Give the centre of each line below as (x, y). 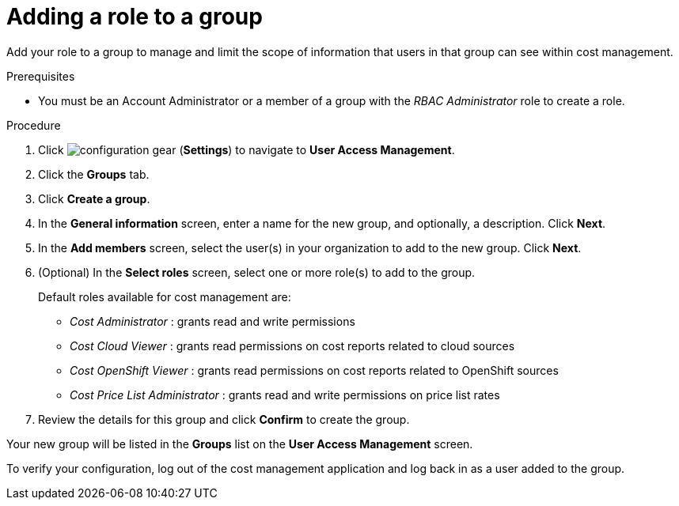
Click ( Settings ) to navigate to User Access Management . (247, 149)
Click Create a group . (94, 198)
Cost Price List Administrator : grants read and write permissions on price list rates (285, 395)
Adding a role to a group (135, 17)
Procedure (34, 125)
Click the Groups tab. (94, 174)
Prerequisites (41, 76)
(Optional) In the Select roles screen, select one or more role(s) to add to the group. (257, 272)
